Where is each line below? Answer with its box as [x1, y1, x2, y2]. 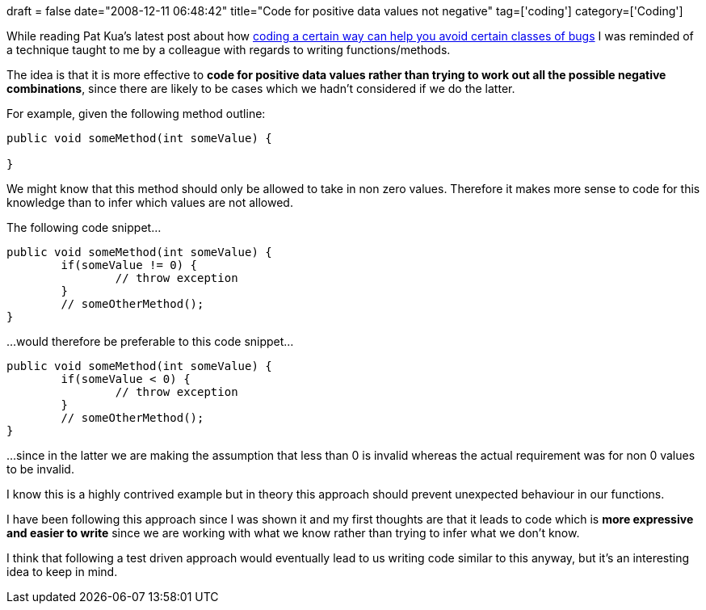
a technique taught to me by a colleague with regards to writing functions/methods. [6, 43, 451, 57]
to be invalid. [6, 462, 74, 476]
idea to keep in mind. [6, 565, 118, 578]
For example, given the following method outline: [6, 107, 266, 120]
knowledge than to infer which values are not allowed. [6, 196, 293, 209]
